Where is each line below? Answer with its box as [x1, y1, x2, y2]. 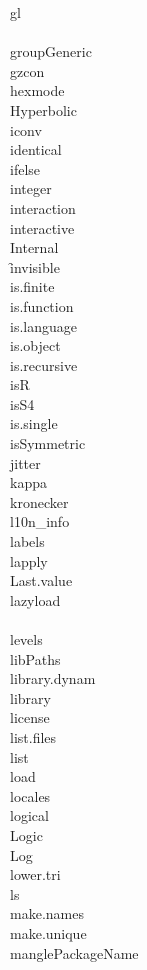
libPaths [10, 648, 61, 669]
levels [10, 629, 43, 649]
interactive [10, 217, 75, 238]
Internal [10, 237, 59, 258]
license [10, 707, 50, 728]
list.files [10, 726, 57, 747]
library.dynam [10, 668, 96, 689]
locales [10, 785, 51, 806]
